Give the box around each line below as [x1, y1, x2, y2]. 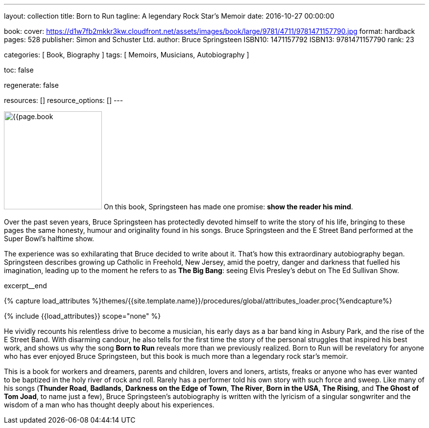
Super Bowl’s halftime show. [4, 234, 95, 243]
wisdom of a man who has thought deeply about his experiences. [4, 401, 214, 409]
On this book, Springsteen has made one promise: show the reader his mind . [103, 202, 353, 211]
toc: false [4, 66, 34, 74]
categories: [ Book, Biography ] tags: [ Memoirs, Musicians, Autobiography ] [4, 50, 249, 59]
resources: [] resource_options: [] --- [4, 96, 123, 104]
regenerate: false [4, 81, 59, 89]
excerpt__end [4, 281, 47, 290]
